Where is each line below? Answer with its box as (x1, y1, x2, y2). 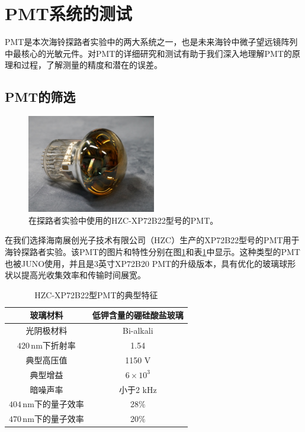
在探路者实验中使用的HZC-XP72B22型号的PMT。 (28, 214, 219, 226)
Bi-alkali (123, 324, 153, 337)
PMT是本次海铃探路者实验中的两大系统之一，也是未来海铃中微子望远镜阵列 (5, 36, 298, 48)
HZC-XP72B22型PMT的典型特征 (34, 288, 158, 301)
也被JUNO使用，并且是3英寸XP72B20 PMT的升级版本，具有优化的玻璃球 (5, 257, 288, 269)
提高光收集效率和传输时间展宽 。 (21, 269, 146, 281)
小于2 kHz (118, 383, 157, 395)
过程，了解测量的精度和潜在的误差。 (21, 59, 162, 71)
